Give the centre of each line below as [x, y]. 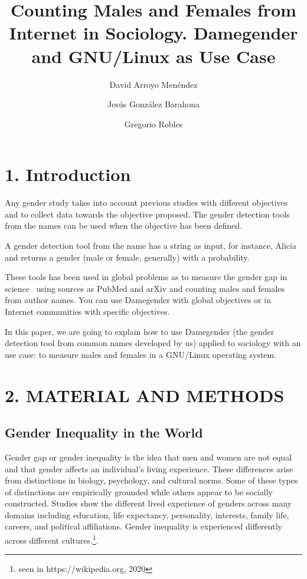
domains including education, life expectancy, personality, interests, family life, [147, 514]
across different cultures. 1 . [52, 539]
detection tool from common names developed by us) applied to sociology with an [153, 343]
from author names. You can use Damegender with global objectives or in [138, 300]
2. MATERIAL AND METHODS [145, 395]
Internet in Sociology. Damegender [153, 33]
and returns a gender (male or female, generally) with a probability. [127, 257]
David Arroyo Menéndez [153, 84]
